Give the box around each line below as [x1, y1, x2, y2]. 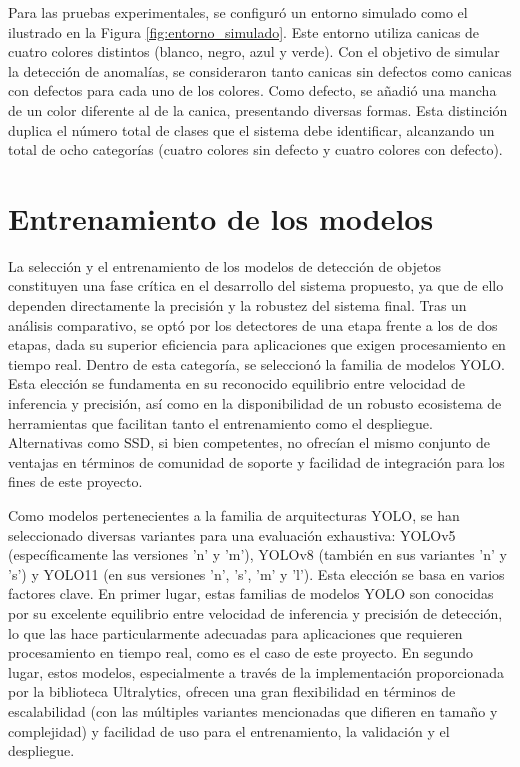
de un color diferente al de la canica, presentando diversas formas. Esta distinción [8, 99, 508, 120]
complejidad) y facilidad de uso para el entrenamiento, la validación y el [8, 720, 450, 741]
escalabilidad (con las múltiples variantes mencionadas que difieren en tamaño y [8, 700, 498, 721]
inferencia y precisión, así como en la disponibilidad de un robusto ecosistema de [8, 393, 502, 414]
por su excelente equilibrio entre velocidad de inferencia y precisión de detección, [8, 602, 503, 623]
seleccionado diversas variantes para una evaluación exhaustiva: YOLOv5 [8, 524, 456, 545]
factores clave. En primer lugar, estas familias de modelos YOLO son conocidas [8, 583, 494, 604]
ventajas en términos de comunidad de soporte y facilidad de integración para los [8, 451, 505, 472]
